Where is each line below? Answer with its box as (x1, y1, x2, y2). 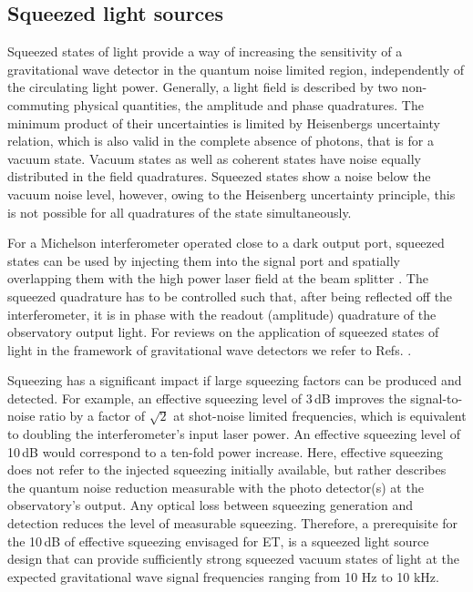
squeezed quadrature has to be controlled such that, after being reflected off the (7, 286, 453, 305)
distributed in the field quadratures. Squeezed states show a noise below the (7, 167, 431, 186)
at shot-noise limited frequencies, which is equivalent (173, 406, 467, 425)
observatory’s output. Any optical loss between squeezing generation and (7, 495, 414, 515)
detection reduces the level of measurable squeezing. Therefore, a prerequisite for (7, 514, 458, 533)
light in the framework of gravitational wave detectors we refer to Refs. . (7, 340, 412, 359)
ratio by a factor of (39, 406, 146, 425)
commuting (7, 95, 70, 114)
